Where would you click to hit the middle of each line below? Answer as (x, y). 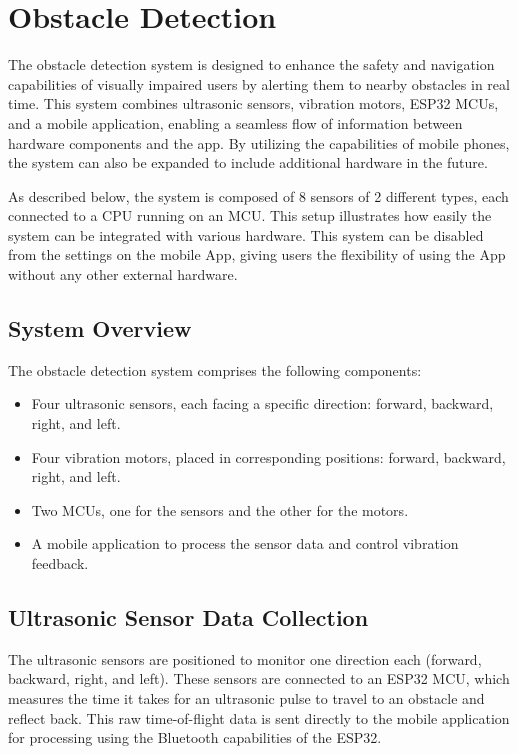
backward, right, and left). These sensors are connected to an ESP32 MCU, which (259, 678)
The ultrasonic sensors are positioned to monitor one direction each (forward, (245, 658)
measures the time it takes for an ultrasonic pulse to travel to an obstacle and (246, 698)
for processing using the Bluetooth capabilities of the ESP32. (195, 737)
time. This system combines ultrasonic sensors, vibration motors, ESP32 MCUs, (253, 103)
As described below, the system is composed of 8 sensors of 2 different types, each (258, 195)
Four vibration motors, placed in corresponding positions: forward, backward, (268, 456)
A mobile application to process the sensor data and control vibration (245, 543)
